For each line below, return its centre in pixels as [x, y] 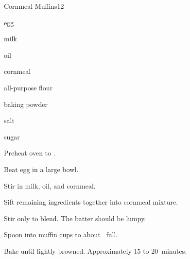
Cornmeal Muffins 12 [34, 6]
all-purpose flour [28, 87]
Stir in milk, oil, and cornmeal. [50, 185]
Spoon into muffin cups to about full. [61, 234]
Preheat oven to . [30, 153]
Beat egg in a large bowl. [41, 169]
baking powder [26, 104]
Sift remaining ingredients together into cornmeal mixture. [91, 202]
